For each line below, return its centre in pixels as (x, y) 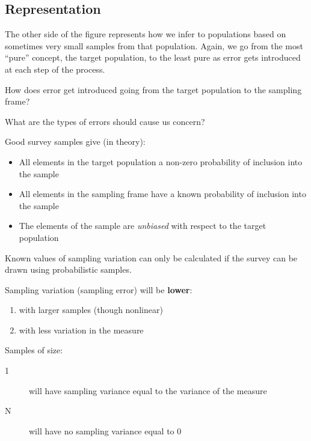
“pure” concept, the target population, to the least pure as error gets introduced (153, 57)
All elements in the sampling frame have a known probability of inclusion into (162, 194)
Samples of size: (34, 350)
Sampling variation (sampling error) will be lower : (99, 289)
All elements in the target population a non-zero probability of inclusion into (161, 161)
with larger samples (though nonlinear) (91, 310)
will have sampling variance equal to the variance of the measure (148, 390)
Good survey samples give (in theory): (75, 141)
